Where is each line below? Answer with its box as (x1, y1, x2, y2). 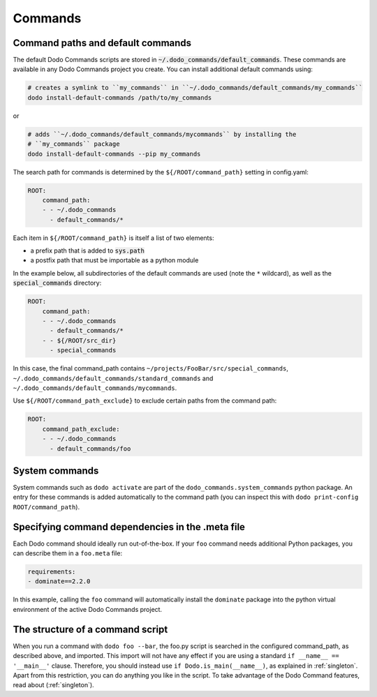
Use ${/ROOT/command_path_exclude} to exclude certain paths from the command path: (13, 396, 277, 405)
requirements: (27, 568, 76, 576)
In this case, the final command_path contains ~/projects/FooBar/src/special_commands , (13, 364, 289, 373)
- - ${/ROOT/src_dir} (42, 336, 117, 345)
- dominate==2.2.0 (27, 578, 91, 585)
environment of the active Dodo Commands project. (13, 605, 163, 613)
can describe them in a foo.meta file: (13, 549, 122, 557)
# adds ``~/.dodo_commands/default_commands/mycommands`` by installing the (27, 130, 297, 138)
